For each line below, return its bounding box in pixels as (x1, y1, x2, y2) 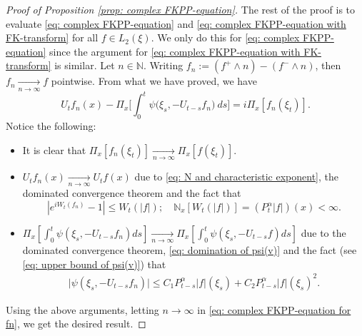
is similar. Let (54, 58, 115, 73)
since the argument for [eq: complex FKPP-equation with (49, 44, 301, 58)
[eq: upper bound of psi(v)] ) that (22, 256, 166, 271)
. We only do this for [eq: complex (151, 30, 300, 45)
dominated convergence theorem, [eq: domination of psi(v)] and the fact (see (22, 243, 357, 258)
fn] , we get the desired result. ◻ (6, 316, 146, 331)
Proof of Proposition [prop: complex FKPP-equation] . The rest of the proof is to (6, 2, 356, 16)
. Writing (143, 58, 183, 73)
